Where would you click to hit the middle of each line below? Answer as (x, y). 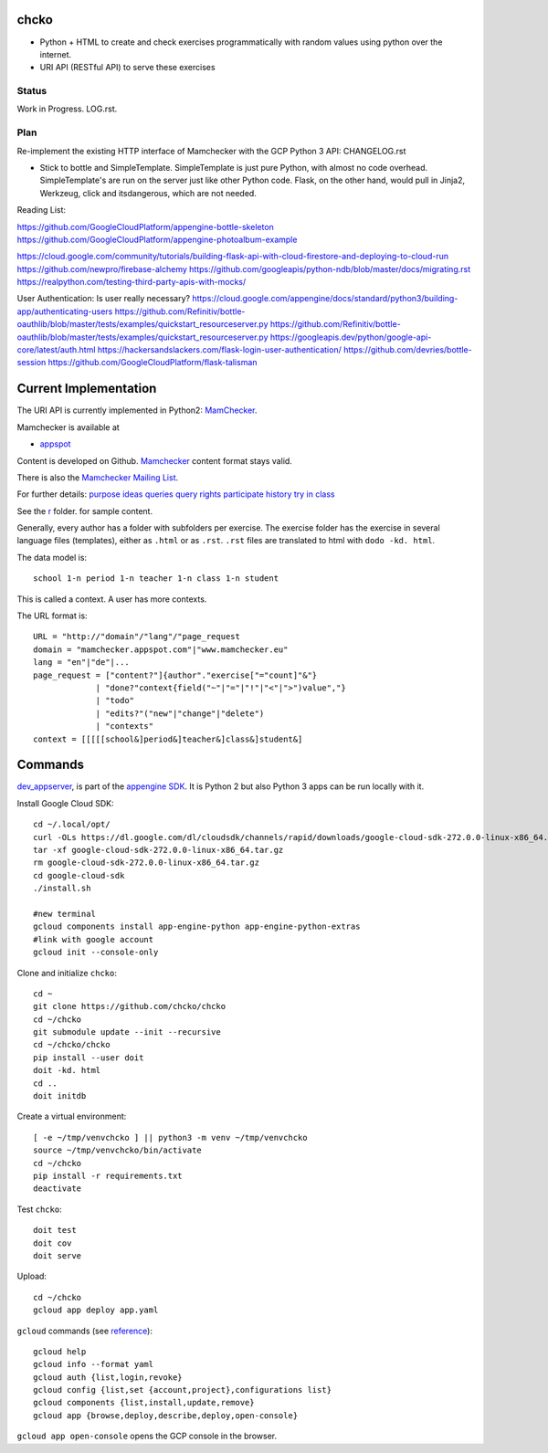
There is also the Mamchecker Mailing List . (98, 477)
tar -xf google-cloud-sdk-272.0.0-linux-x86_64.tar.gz (158, 850)
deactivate (58, 1189)
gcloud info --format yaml (94, 1364)
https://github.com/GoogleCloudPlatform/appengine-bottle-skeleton (145, 226)
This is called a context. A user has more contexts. (112, 599)
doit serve (58, 1255)
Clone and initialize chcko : (67, 973)
